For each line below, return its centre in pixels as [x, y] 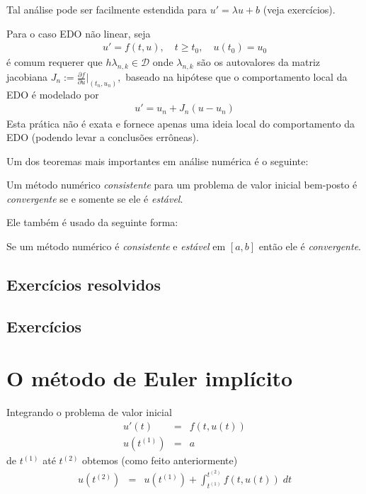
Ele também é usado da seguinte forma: [92, 222]
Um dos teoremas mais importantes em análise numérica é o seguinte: [158, 161]
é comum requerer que [55, 62]
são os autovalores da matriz [259, 62]
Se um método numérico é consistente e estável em [116, 246]
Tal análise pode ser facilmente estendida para [107, 9]
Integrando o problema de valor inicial [89, 412]
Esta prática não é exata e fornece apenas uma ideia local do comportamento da [181, 123]
